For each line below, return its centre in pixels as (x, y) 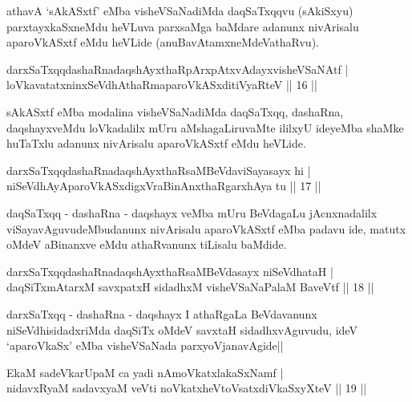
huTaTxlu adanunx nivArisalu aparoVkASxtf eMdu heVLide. (156, 143)
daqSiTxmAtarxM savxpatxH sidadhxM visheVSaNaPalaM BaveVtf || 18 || (190, 287)
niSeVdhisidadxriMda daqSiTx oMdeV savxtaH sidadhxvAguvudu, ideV (182, 329)
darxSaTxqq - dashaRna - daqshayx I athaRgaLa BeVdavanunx (162, 313)
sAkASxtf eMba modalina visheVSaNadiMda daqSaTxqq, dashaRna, (175, 111)
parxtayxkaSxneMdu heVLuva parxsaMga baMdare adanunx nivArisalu (183, 26)
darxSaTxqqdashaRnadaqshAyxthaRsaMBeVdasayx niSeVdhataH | (170, 271)
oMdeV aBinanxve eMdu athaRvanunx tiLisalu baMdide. (147, 244)
